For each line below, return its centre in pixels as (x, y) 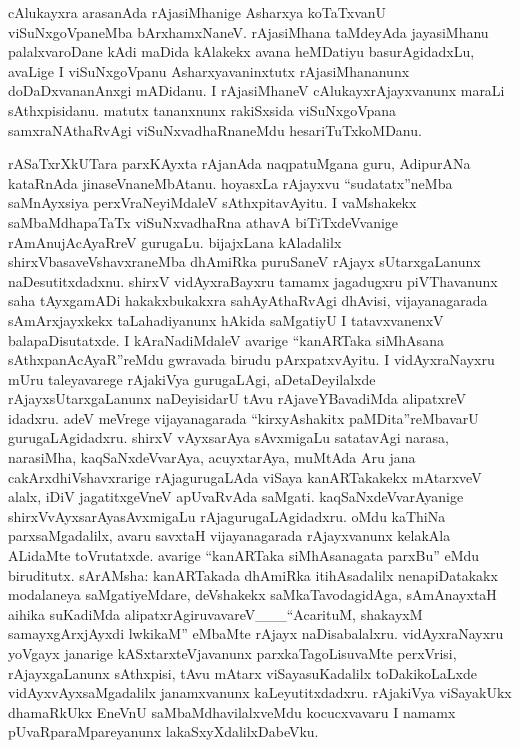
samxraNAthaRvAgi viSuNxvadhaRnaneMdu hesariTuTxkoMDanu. (215, 129)
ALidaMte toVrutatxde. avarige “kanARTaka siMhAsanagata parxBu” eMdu (244, 555)
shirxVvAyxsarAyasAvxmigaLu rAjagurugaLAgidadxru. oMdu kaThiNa (227, 515)
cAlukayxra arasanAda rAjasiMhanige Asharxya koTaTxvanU (197, 12)
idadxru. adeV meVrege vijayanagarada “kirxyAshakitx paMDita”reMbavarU (243, 417)
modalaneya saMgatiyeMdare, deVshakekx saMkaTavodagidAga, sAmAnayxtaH (252, 594)
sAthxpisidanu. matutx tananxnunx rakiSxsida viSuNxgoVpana (202, 109)
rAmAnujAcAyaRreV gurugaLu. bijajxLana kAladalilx (175, 241)
